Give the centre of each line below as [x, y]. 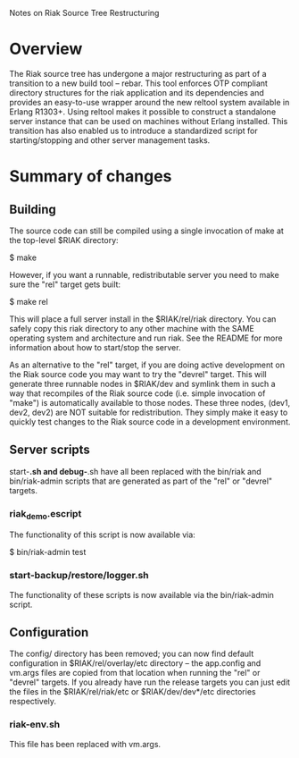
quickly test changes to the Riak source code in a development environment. [150, 421]
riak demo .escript [46, 514]
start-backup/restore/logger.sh [79, 576]
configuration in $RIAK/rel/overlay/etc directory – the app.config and [135, 663]
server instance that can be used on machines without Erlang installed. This [149, 121]
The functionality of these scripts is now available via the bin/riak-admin [141, 594]
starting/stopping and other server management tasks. [110, 140]
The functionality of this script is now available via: [103, 535]
